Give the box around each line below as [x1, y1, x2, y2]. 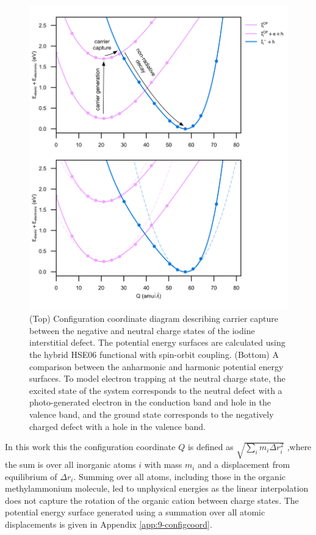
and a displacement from [198, 458, 290, 471]
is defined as [187, 440, 234, 453]
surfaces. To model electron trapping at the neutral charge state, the [29, 372, 285, 385]
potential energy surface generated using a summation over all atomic [5, 506, 265, 519]
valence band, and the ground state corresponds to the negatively [29, 407, 274, 420]
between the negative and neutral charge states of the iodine [29, 324, 255, 337]
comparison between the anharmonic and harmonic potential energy [29, 360, 284, 373]
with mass [144, 458, 182, 471]
